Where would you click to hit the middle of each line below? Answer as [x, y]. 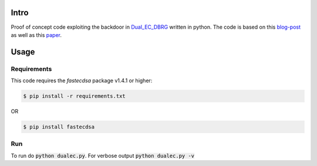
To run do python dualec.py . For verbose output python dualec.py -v [103, 155]
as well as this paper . [36, 35]
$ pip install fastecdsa [59, 127]
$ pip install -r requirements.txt [74, 96]
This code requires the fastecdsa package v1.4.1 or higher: [82, 81]
